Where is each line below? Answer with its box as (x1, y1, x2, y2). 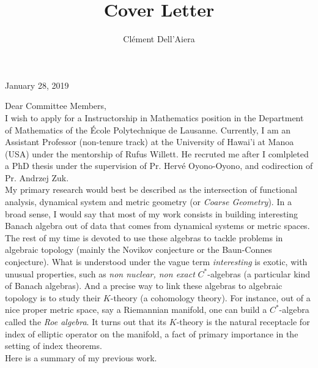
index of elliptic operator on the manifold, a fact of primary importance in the (5, 327, 298, 340)
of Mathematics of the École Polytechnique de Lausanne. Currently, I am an (5, 123, 291, 136)
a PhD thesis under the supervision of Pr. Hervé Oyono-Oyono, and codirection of (5, 159, 313, 172)
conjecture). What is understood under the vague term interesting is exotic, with (5, 255, 308, 268)
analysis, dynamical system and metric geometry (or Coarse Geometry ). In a (5, 195, 292, 208)
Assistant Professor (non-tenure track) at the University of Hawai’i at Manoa (5, 135, 294, 148)
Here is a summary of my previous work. (5, 351, 157, 364)
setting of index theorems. (5, 339, 102, 352)
